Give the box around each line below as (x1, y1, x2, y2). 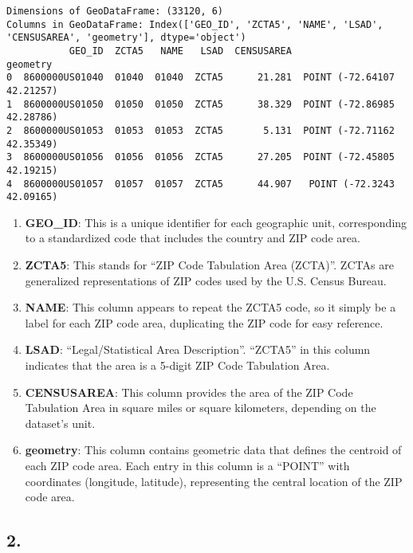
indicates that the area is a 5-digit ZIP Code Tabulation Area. (25, 357, 330, 373)
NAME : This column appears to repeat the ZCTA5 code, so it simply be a (25, 299, 396, 316)
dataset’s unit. (25, 414, 96, 431)
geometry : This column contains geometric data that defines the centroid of (25, 441, 402, 458)
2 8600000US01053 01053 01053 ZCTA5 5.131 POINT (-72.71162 (6, 124, 395, 136)
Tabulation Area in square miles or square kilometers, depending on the (25, 399, 376, 416)
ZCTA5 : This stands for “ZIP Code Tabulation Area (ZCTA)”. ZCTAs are (25, 257, 394, 273)
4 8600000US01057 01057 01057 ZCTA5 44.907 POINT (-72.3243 (6, 178, 395, 190)
